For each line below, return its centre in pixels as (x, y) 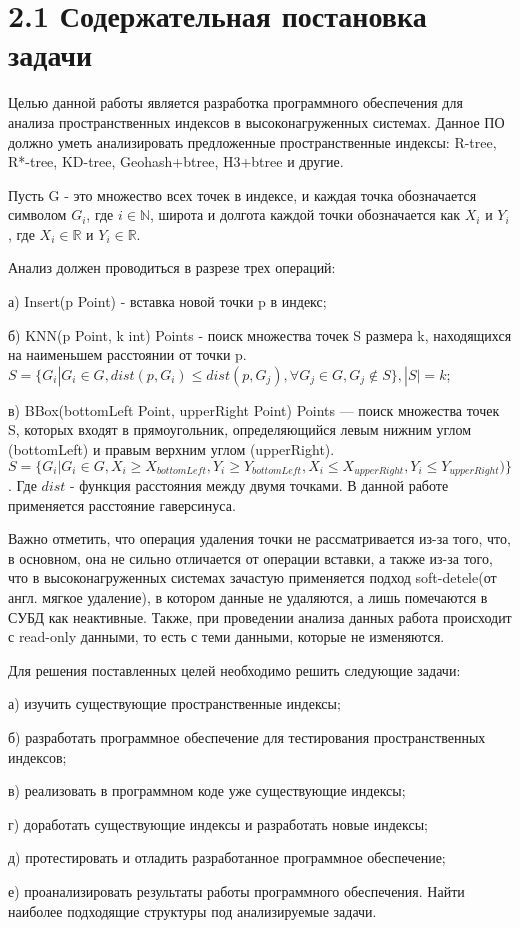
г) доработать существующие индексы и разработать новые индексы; (218, 823)
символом (37, 214)
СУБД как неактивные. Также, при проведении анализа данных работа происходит (260, 616)
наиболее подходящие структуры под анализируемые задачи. (192, 910)
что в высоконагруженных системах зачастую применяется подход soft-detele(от (252, 577)
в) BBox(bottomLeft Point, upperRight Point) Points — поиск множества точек (254, 409)
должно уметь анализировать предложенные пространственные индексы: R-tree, (252, 141)
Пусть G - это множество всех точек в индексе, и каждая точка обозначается (242, 194)
